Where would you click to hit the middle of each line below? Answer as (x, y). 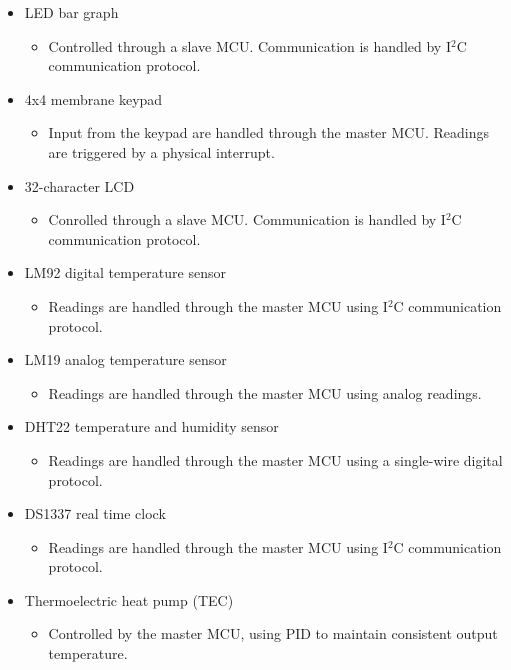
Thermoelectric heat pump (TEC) (129, 599)
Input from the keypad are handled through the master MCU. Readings (268, 132)
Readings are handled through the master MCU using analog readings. (265, 392)
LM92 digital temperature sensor (125, 272)
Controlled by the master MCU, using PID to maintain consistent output (273, 633)
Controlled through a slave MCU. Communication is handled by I (249, 45)
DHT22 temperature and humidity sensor (151, 426)
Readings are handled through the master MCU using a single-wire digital (275, 459)
